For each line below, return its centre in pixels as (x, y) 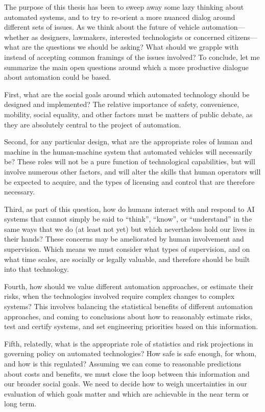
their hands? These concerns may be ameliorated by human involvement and (124, 239)
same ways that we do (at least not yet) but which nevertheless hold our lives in (129, 229)
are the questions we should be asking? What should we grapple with (130, 47)
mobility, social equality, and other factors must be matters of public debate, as (128, 114)
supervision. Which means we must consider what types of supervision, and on (127, 249)
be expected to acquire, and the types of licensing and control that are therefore (129, 181)
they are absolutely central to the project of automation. (93, 124)
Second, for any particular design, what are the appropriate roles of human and (128, 142)
